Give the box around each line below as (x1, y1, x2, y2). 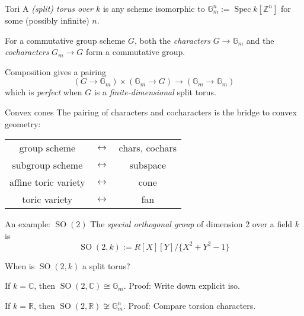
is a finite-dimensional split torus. (94, 86, 216, 98)
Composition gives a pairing (5, 65, 106, 78)
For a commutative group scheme (5, 34, 126, 46)
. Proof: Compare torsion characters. (123, 299, 256, 312)
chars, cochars (119, 141, 177, 155)
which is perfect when (5, 86, 82, 98)
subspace (129, 158, 167, 172)
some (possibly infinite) (5, 14, 89, 26)
